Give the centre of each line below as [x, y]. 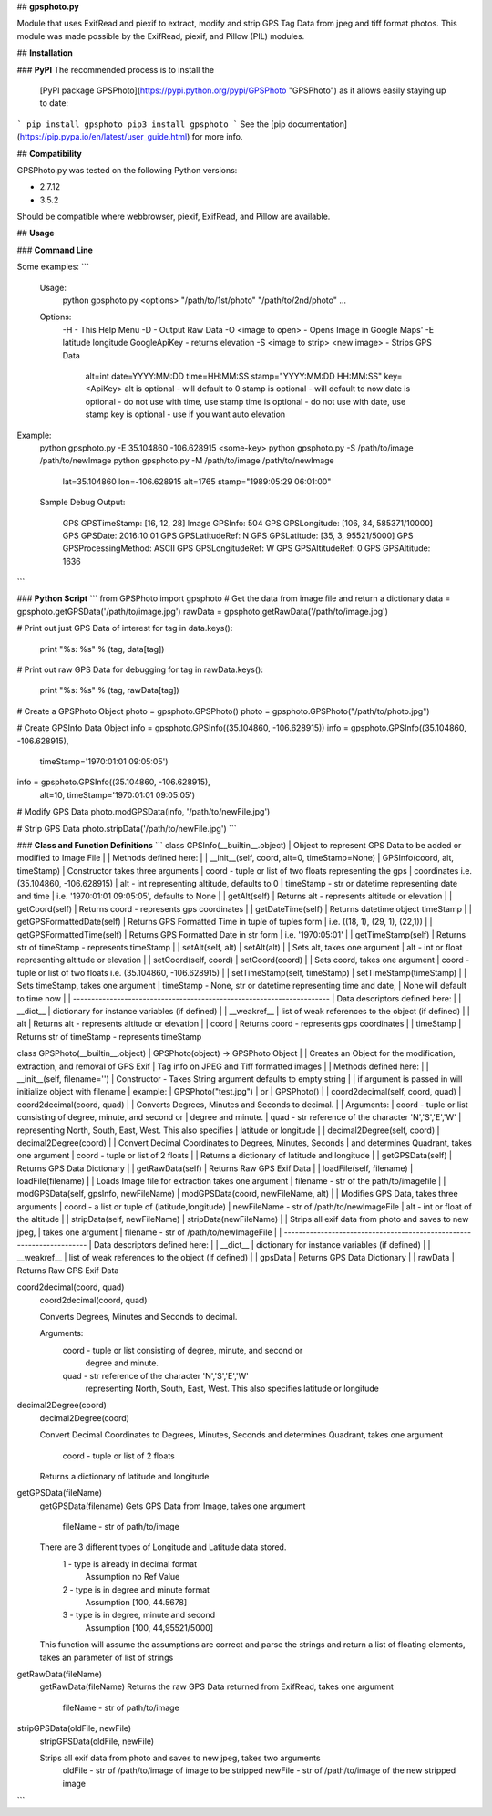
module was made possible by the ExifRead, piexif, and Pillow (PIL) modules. [161, 36]
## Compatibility [49, 153]
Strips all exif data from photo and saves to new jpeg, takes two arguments [180, 1758]
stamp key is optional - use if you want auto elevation [185, 414]
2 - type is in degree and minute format [136, 1589]
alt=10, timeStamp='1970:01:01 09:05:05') [118, 794]
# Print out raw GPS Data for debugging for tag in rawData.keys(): [140, 669]
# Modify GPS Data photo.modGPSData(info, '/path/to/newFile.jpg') [143, 812]
